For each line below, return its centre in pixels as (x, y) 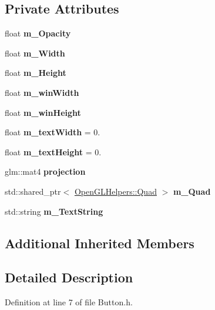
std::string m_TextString (54, 211)
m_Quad (192, 191)
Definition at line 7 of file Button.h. (69, 302)
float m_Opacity (38, 33)
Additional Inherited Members (100, 243)
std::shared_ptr (33, 191)
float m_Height (36, 73)
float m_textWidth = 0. (53, 132)
